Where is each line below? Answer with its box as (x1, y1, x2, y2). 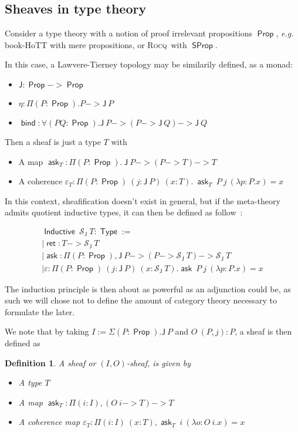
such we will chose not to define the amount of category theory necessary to (5, 294, 277, 306)
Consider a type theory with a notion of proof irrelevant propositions (5, 27, 253, 39)
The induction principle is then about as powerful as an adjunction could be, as (5, 282, 291, 295)
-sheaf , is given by (126, 356, 191, 369)
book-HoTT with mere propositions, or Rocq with (5, 38, 187, 50)
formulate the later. (5, 305, 75, 318)
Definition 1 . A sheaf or (5, 356, 96, 369)
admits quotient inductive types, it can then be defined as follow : (5, 206, 243, 218)
